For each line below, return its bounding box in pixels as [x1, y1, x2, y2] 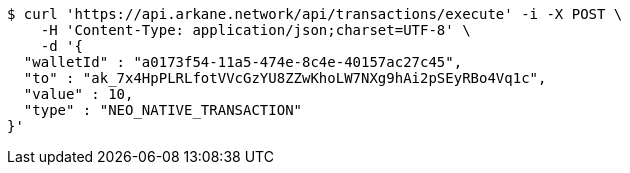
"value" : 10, [23, 86, 134, 102]
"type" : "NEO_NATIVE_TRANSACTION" [23, 102, 303, 118]
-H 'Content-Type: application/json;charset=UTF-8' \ [40, 22, 471, 38]
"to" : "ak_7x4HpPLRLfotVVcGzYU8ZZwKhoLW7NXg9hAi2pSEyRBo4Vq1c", [23, 70, 547, 86]
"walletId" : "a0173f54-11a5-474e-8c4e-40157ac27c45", [23, 54, 463, 70]
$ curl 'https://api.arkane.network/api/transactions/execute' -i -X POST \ [7, 6, 623, 22]
